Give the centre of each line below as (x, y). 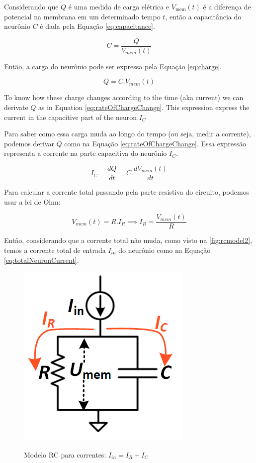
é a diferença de (227, 6)
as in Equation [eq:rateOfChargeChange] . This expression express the (144, 107)
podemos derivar (29, 143)
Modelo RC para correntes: (65, 454)
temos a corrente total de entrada (55, 250)
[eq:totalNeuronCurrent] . (42, 260)
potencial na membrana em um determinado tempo (82, 16)
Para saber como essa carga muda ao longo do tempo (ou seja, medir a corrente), (128, 134)
